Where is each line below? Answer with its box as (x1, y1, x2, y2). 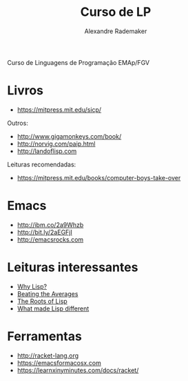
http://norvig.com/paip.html (17, 139, 96, 148)
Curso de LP (80, 4, 152, 20)
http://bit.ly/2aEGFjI (17, 228, 72, 236)
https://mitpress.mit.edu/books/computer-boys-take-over (17, 173, 181, 182)
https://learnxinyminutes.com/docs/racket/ (17, 366, 139, 374)
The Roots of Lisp (17, 297, 67, 305)
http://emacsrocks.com (17, 235, 84, 244)
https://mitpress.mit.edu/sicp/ (17, 105, 102, 114)
